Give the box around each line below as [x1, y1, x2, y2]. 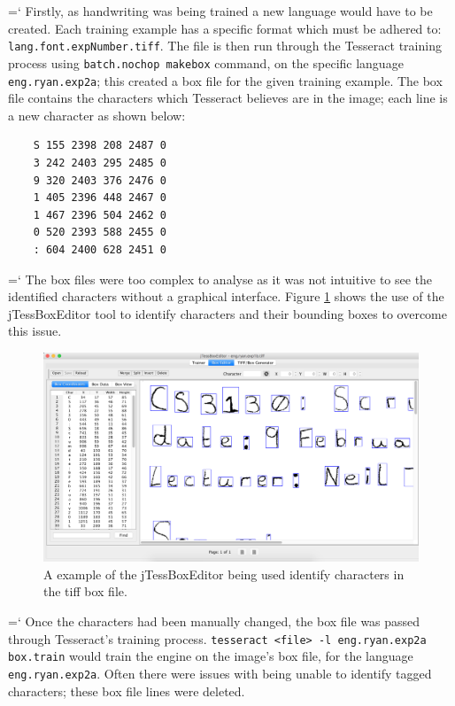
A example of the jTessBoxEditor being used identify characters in [43, 564, 405, 583]
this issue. [8, 322, 62, 340]
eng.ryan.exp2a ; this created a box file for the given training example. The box [8, 71, 443, 89]
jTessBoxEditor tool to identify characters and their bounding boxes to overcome [8, 304, 447, 322]
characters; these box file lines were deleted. [8, 681, 245, 700]
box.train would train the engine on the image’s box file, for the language [8, 647, 413, 665]
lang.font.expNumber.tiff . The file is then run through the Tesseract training [8, 36, 442, 55]
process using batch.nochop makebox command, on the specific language [8, 53, 404, 72]
